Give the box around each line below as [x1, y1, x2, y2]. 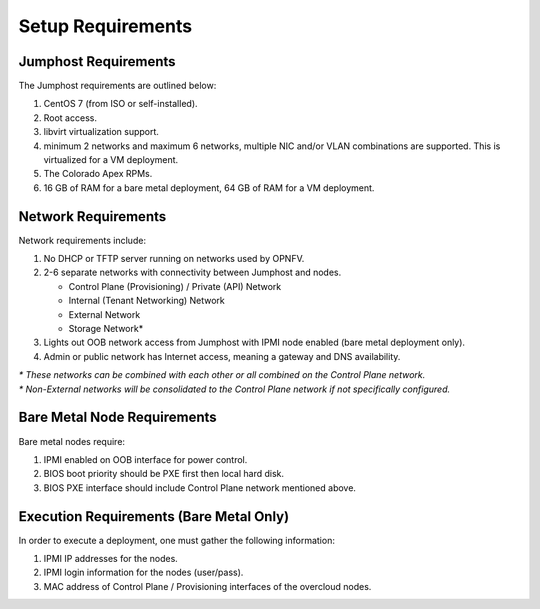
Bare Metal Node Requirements [18, 409, 217, 426]
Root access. [43, 111, 97, 124]
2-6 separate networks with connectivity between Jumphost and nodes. [43, 266, 342, 279]
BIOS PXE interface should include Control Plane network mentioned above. [43, 481, 357, 494]
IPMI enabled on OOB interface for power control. [43, 453, 248, 465]
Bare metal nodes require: [18, 435, 125, 447]
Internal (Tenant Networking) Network [68, 295, 225, 307]
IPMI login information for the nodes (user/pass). [43, 566, 244, 579]
